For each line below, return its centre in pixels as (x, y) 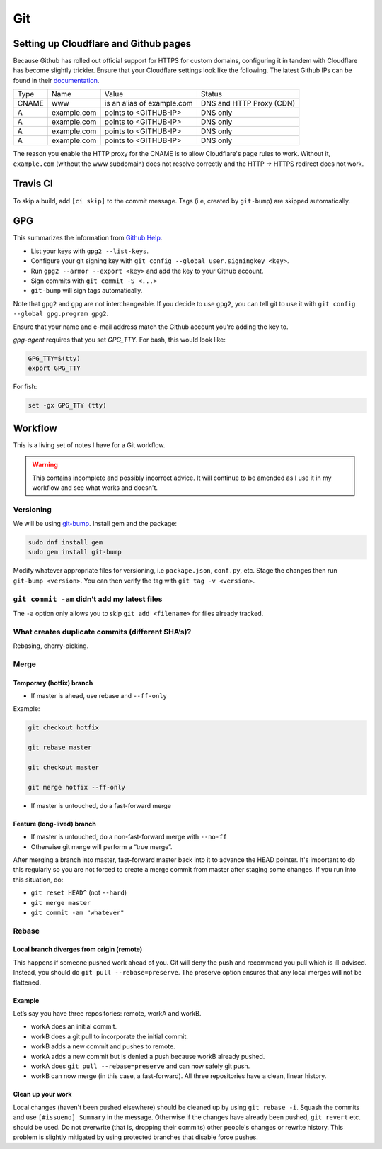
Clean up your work (42, 1094)
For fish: (25, 387)
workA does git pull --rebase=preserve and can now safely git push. (140, 1066)
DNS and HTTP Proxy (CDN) (248, 103)
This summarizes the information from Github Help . (88, 238)
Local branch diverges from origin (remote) (78, 949)
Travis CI (33, 184)
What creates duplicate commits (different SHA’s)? (102, 632)
